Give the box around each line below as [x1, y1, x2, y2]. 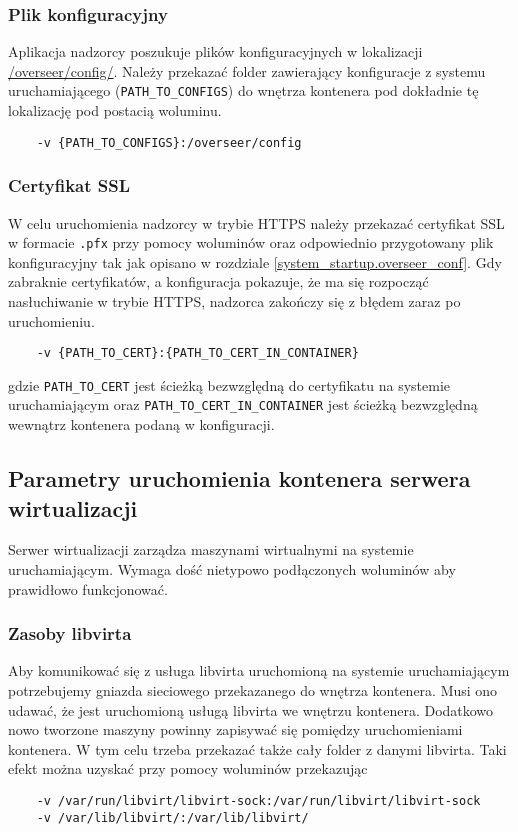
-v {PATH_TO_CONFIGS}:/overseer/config [36, 135, 302, 150]
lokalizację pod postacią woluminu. [8, 100, 222, 121]
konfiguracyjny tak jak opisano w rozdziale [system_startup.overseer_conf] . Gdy [8, 251, 502, 272]
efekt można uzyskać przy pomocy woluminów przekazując [8, 758, 368, 779]
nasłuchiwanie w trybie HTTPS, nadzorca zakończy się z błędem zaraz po [8, 290, 461, 311]
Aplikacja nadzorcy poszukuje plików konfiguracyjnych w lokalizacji [8, 41, 423, 62]
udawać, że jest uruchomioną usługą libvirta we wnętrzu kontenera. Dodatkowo [8, 699, 494, 720]
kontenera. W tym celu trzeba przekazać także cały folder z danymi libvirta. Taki [8, 738, 507, 759]
